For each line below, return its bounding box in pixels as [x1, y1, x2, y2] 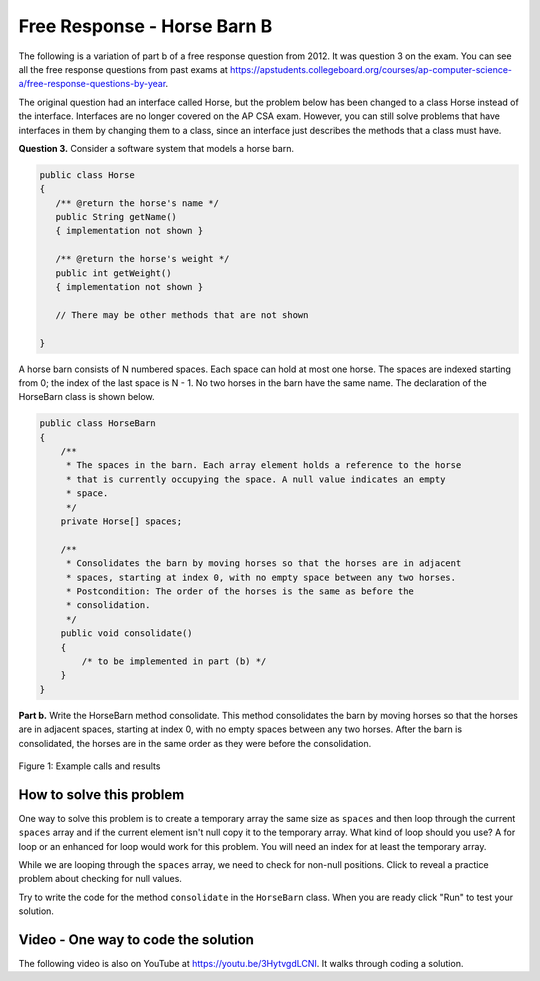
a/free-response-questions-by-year [18, 78, 166, 90]
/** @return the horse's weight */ [55, 253, 230, 265]
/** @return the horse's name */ [55, 197, 220, 209]
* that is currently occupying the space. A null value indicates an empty [65, 473, 446, 485]
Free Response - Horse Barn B [18, 15, 273, 37]
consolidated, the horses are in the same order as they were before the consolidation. [18, 737, 372, 749]
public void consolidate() [60, 628, 194, 639]
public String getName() [55, 211, 177, 223]
